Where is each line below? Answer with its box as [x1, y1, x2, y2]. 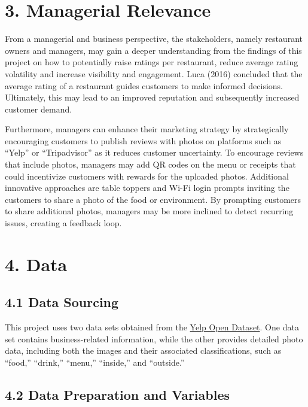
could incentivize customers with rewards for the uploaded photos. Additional [5, 169, 289, 182]
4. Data [5, 251, 68, 276]
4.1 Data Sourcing [5, 293, 119, 311]
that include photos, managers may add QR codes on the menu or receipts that [5, 158, 296, 171]
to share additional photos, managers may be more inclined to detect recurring [5, 205, 294, 217]
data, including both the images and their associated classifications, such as [5, 344, 282, 357]
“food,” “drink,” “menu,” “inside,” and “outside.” [5, 356, 185, 368]
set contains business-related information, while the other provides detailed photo [5, 332, 303, 345]
